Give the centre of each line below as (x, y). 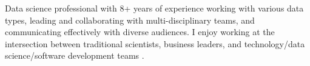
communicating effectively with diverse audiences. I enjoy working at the (140, 32)
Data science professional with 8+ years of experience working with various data (154, 8)
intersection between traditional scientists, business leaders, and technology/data (155, 43)
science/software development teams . (75, 55)
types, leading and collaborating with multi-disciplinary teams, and (130, 20)
